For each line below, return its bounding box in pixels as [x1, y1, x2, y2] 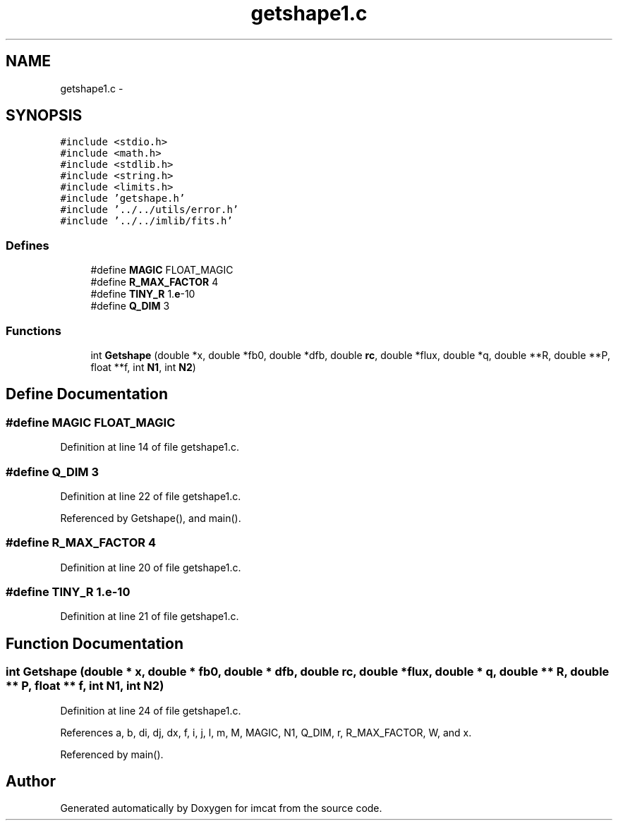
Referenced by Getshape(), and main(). [60, 511, 241, 524]
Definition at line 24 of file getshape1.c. [60, 704, 241, 717]
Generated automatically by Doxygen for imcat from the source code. [60, 802, 382, 815]
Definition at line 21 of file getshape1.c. [60, 610, 239, 623]
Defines [6, 238, 49, 253]
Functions [6, 323, 61, 338]
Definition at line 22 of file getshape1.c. [60, 490, 241, 502]
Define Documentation [6, 385, 168, 403]
